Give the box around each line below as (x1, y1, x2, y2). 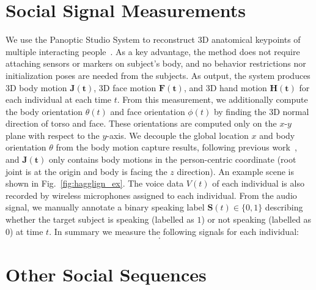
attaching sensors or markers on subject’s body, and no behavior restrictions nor (6, 57, 306, 70)
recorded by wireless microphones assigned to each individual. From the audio (6, 188, 297, 201)
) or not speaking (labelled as (201, 213, 311, 226)
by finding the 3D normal (213, 105, 309, 117)
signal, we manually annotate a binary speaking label (6, 201, 205, 214)
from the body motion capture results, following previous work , (56, 141, 297, 154)
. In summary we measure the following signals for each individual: (49, 225, 299, 237)
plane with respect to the (6, 128, 100, 141)
